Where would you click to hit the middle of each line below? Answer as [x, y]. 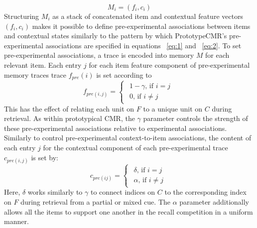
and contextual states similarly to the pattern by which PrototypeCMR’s [116, 36]
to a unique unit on [173, 108]
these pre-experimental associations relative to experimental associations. [116, 128]
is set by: [45, 157]
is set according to [124, 74]
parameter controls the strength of [195, 118]
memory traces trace [35, 74]
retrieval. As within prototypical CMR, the [69, 118]
